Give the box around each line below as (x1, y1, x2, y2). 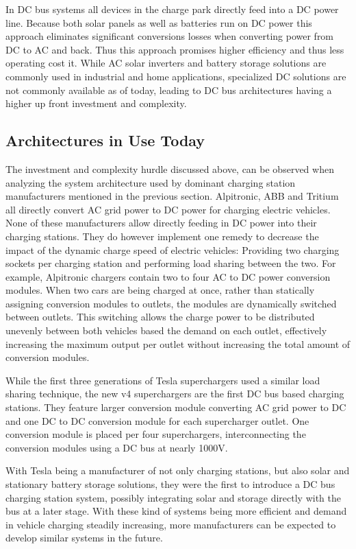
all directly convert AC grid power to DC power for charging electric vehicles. (5, 202, 331, 216)
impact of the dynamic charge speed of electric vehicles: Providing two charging (5, 242, 340, 257)
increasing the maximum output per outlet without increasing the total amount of (5, 336, 351, 351)
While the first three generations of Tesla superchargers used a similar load (5, 373, 320, 387)
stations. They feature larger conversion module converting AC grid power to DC (5, 400, 346, 414)
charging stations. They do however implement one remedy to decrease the (5, 229, 319, 243)
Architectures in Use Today (5, 130, 205, 151)
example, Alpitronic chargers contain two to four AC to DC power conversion (5, 269, 331, 283)
